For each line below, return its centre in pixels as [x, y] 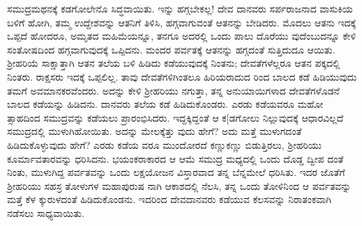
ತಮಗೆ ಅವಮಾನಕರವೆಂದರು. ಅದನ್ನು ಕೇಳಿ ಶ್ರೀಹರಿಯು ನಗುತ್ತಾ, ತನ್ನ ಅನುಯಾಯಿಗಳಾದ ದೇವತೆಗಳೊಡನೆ [173, 90]
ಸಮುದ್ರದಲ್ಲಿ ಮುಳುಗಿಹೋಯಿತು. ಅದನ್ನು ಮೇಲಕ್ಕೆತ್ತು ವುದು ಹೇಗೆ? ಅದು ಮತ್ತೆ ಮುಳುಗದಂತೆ [154, 131]
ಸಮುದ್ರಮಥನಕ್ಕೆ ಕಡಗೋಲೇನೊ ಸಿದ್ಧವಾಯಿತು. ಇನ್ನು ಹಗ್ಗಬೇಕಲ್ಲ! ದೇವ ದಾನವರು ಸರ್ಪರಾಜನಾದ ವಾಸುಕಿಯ [180, 8]
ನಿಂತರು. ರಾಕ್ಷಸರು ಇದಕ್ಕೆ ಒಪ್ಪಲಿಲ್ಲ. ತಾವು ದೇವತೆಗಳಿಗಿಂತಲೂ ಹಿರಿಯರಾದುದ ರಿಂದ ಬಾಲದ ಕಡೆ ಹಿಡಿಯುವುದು [182, 76]
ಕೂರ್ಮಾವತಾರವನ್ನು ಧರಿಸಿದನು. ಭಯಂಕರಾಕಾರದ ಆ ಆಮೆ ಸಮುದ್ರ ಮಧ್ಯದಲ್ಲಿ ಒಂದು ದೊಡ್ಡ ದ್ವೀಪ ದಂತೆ [175, 158]
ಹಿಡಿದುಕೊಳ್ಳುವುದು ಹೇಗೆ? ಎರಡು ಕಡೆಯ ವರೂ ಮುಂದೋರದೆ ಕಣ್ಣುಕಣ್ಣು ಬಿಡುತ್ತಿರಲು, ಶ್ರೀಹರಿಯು [165, 144]
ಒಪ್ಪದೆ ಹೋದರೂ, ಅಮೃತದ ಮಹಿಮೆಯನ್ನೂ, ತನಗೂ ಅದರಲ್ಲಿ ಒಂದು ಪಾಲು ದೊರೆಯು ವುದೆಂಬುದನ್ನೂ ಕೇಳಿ [182, 36]
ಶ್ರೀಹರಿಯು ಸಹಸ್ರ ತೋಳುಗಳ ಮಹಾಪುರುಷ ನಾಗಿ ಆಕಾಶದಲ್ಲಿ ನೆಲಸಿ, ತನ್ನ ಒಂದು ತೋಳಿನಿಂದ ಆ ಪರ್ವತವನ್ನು [179, 185]
